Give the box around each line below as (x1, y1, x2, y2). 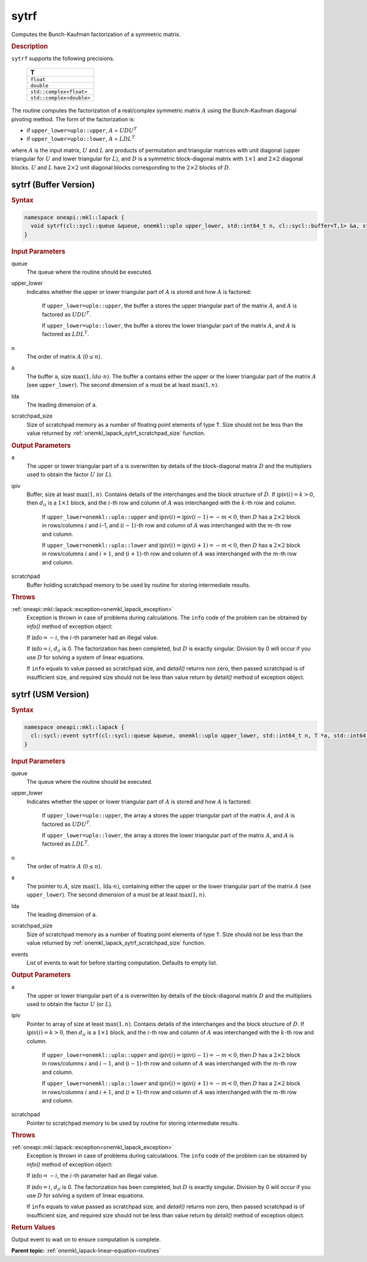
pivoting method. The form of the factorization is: (11, 115, 136, 122)
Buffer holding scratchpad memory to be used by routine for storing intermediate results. (26, 581, 251, 588)
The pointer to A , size (26, 882, 82, 890)
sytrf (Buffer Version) (11, 179, 95, 190)
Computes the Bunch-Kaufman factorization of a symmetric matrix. (11, 31, 181, 38)
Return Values (11, 1223, 56, 1232)
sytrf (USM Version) (11, 689, 90, 700)
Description (11, 42, 48, 50)
